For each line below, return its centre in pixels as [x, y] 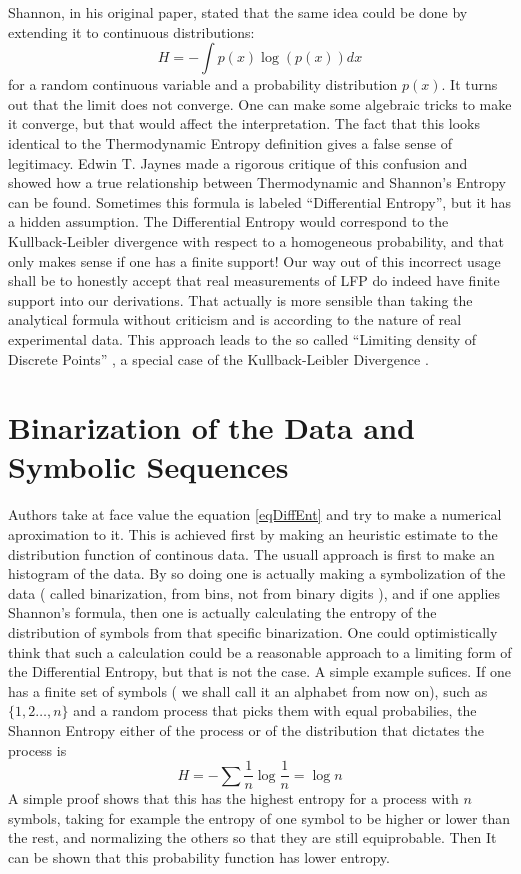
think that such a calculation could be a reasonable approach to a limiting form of [260, 651]
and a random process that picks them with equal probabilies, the [275, 710]
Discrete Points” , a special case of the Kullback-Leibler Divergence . [218, 358]
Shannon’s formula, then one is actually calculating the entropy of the [222, 612]
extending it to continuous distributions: [131, 31]
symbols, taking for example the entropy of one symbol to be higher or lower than [259, 817]
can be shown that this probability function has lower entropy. [199, 856]
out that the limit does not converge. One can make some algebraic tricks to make [260, 103]
